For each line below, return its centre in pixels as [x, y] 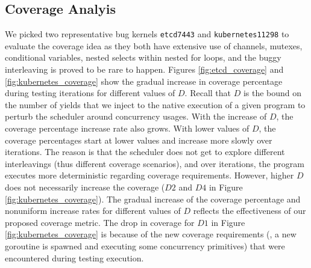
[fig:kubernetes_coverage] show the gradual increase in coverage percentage [144, 81]
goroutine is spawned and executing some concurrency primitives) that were [145, 245]
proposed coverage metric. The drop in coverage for [100, 222]
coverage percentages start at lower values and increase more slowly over [139, 140]
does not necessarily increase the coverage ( [85, 187]
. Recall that [208, 93]
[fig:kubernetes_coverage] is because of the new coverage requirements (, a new [151, 234]
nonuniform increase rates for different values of [93, 211]
